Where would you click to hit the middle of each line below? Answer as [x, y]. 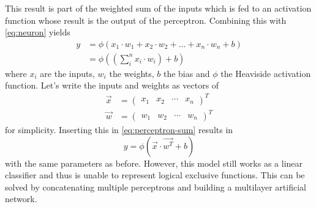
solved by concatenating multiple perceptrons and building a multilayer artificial [156, 187]
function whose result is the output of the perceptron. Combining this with [146, 20]
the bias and [186, 73]
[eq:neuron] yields [38, 32]
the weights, [132, 73]
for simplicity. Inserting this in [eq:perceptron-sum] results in [119, 130]
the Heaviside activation [266, 73]
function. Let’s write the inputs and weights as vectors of [112, 85]
